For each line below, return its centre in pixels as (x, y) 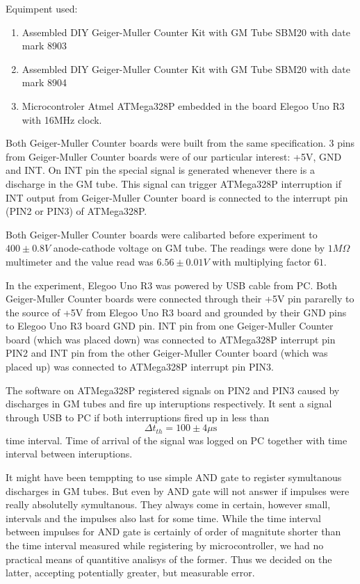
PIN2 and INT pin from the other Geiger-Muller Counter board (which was (167, 353)
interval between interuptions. (69, 454)
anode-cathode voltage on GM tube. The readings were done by (189, 248)
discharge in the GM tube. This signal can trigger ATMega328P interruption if (173, 183)
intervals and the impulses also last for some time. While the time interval (163, 518)
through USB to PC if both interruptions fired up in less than (138, 417)
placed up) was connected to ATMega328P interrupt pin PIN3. (140, 367)
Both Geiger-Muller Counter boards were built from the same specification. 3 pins (180, 143)
